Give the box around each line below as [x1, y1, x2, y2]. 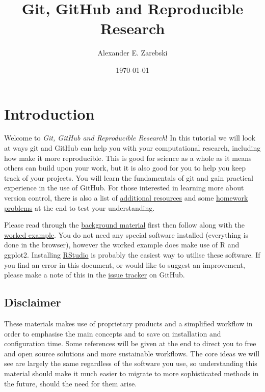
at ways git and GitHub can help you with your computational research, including [4, 143, 261, 153]
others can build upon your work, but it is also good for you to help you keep [4, 162, 246, 173]
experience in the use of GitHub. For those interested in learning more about [4, 182, 244, 193]
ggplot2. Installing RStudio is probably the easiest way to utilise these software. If [4, 249, 260, 260]
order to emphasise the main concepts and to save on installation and [4, 328, 221, 339]
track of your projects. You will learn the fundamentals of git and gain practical [4, 172, 253, 183]
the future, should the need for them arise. [4, 378, 137, 388]
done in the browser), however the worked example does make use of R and [4, 239, 240, 250]
